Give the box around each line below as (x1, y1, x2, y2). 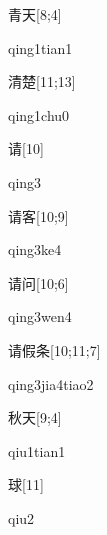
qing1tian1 (8, 37, 73, 58)
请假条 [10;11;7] (8, 339, 101, 360)
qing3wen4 (8, 306, 72, 327)
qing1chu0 (8, 104, 70, 125)
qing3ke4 (8, 239, 62, 260)
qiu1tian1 (8, 440, 66, 461)
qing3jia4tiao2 (8, 373, 94, 394)
